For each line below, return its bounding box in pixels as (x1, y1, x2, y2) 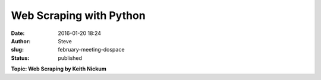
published (58, 54, 83, 62)
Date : (11, 30, 25, 37)
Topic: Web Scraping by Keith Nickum (11, 65, 107, 72)
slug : (11, 46, 24, 53)
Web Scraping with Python (11, 9, 146, 22)
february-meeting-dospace (58, 46, 125, 53)
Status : (11, 54, 30, 62)
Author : (11, 37, 31, 44)
